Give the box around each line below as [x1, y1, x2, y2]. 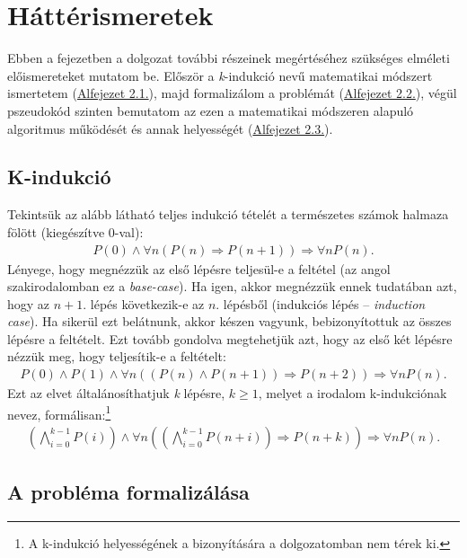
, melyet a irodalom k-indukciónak [258, 384, 447, 403]
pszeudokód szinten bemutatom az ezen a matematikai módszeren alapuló [7, 101, 414, 120]
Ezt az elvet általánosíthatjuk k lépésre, [7, 384, 225, 403]
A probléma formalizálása [7, 478, 250, 506]
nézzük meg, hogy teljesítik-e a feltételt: [7, 347, 226, 366]
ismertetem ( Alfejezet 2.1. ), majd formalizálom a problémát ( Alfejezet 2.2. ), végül [7, 84, 457, 102]
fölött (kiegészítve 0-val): [7, 222, 144, 241]
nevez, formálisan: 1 [7, 402, 111, 423]
